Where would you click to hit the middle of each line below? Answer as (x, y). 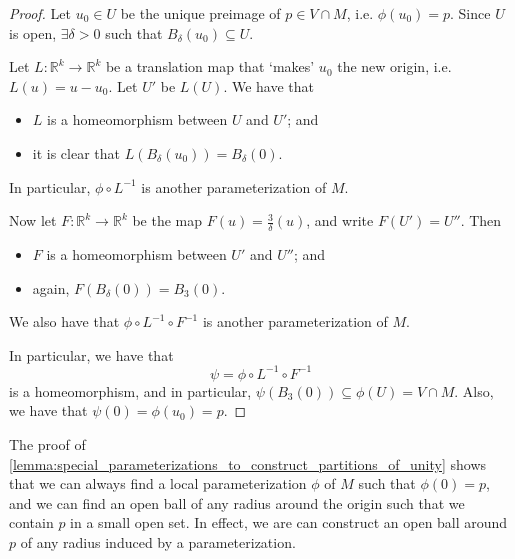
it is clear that (76, 152)
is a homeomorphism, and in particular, (130, 390)
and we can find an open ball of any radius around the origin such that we (237, 502)
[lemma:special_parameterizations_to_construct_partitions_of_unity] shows (248, 463)
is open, (33, 32)
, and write (340, 220)
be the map (167, 220)
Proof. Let (40, 13)
